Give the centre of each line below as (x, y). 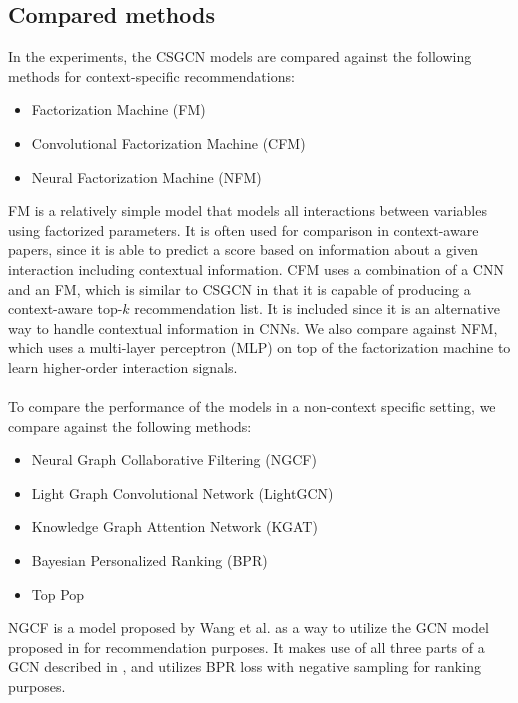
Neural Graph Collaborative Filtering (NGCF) (174, 459)
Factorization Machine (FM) (118, 109)
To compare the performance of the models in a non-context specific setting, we (252, 406)
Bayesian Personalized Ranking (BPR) (149, 560)
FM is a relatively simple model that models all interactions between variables (247, 210)
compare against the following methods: (130, 425)
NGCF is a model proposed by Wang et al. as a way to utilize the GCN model (248, 627)
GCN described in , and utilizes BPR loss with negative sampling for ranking (244, 666)
